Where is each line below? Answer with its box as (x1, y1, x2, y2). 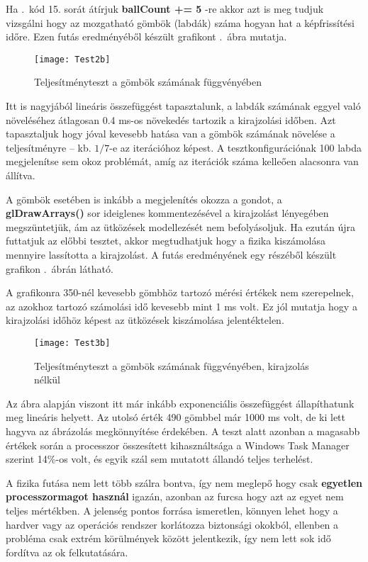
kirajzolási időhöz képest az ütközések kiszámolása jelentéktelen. (6, 313, 284, 327)
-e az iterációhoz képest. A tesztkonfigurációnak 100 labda (109, 140, 362, 154)
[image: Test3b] (34, 337, 111, 348)
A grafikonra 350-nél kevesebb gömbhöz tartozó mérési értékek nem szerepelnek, (6, 285, 354, 300)
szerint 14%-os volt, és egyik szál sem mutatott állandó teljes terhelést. (6, 451, 313, 466)
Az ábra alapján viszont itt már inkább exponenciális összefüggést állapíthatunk (6, 395, 355, 410)
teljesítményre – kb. (6, 140, 91, 154)
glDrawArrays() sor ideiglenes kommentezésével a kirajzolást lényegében (6, 206, 329, 220)
